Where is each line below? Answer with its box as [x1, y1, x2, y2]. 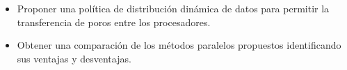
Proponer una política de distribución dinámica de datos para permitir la [17, 1, 330, 15]
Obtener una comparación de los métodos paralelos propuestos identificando [17, 38, 341, 52]
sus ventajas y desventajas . [17, 51, 131, 65]
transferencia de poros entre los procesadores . [17, 14, 211, 29]
